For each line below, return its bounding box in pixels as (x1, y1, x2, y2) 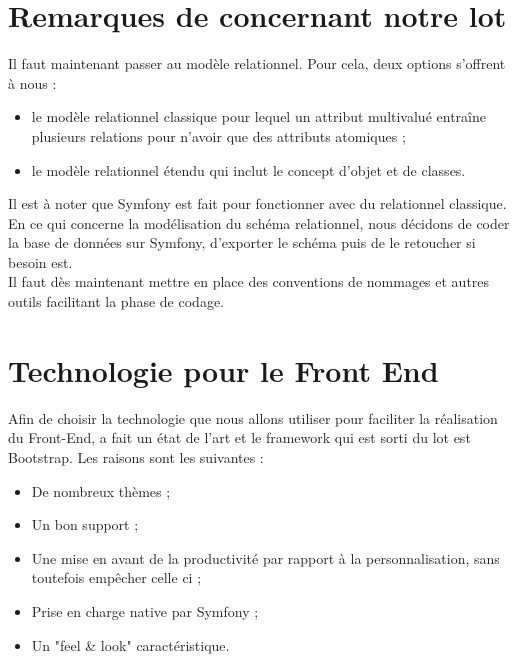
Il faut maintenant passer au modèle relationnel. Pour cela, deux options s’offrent (8, 53, 506, 74)
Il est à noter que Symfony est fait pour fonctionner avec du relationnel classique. (8, 193, 507, 214)
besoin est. (8, 251, 73, 272)
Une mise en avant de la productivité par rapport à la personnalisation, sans (31, 547, 500, 568)
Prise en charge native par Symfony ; (31, 600, 259, 621)
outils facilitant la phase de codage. (8, 291, 224, 312)
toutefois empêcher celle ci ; (31, 567, 202, 588)
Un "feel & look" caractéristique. (31, 634, 230, 655)
